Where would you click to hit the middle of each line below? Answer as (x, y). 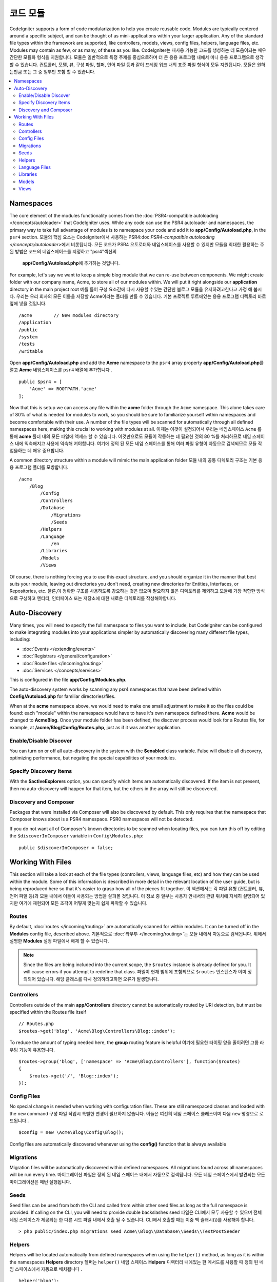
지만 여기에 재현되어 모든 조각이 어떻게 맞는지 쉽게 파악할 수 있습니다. (78, 903)
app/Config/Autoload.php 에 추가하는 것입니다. (71, 263)
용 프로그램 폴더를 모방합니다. (39, 467)
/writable (31, 351)
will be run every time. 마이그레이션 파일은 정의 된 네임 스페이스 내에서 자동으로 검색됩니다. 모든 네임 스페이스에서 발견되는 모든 (137, 1175)
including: (20, 639)
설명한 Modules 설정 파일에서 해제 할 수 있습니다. (59, 940)
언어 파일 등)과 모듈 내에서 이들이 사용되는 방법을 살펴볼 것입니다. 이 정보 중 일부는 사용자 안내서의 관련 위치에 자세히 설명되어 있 (137, 896)
